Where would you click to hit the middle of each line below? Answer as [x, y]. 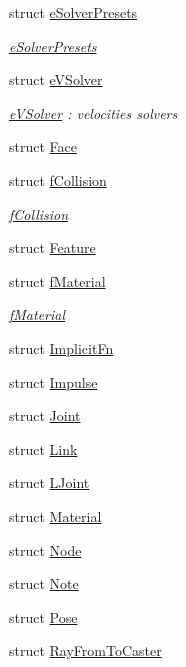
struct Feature [52, 247]
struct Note [44, 583]
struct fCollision [58, 179]
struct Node [45, 549]
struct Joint [45, 415]
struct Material [55, 515]
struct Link [43, 448]
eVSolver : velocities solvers [93, 112]
